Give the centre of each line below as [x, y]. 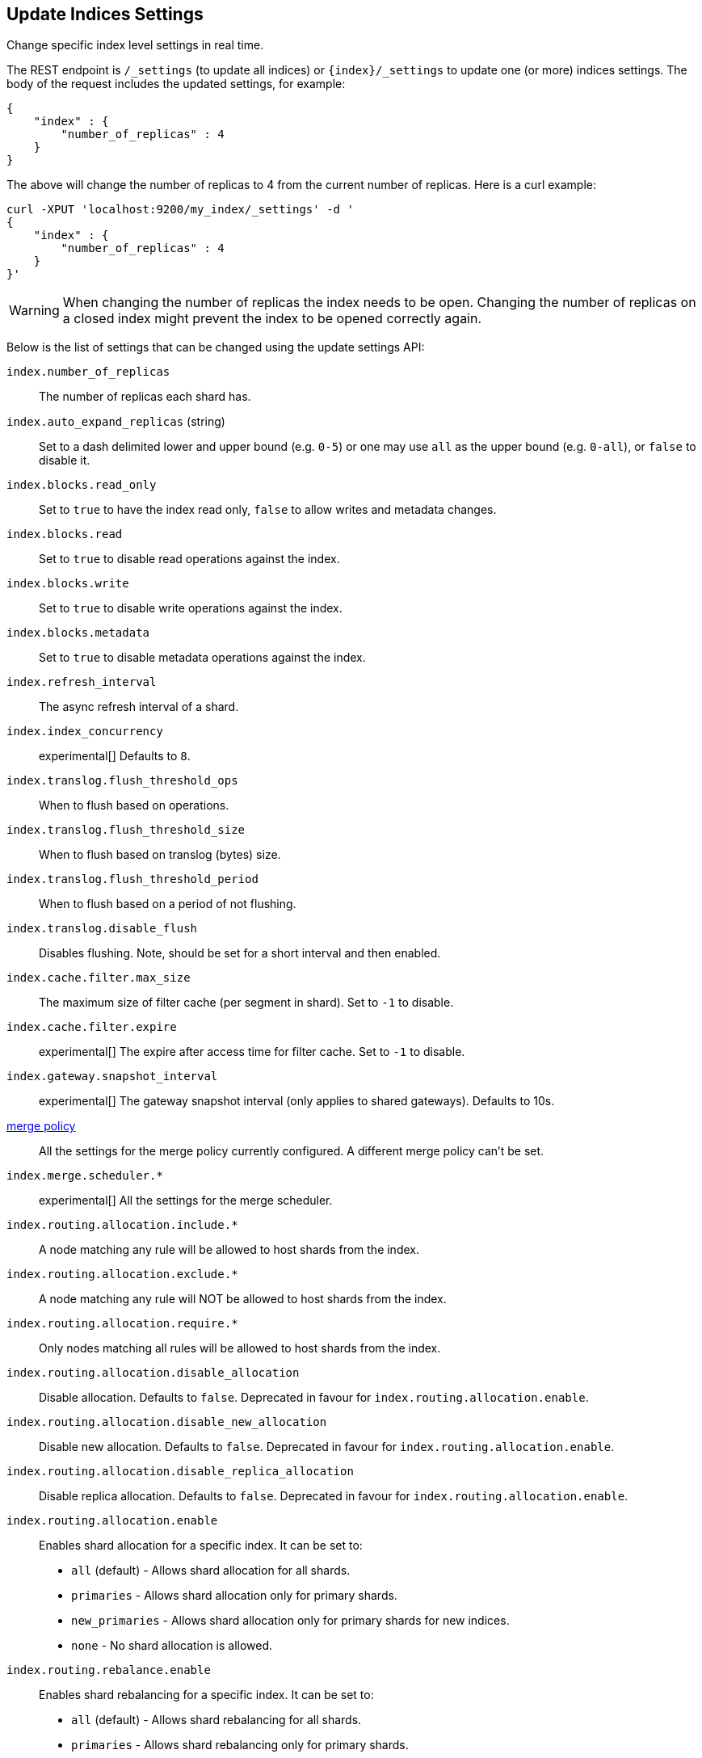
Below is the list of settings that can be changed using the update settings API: [216, 347]
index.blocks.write [68, 584]
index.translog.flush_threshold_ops [122, 781]
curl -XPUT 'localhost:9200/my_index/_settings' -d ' [180, 210]
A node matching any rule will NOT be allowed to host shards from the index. [243, 1299]
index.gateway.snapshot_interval [112, 1077]
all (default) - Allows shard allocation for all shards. [211, 1571]
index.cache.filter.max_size [99, 978]
